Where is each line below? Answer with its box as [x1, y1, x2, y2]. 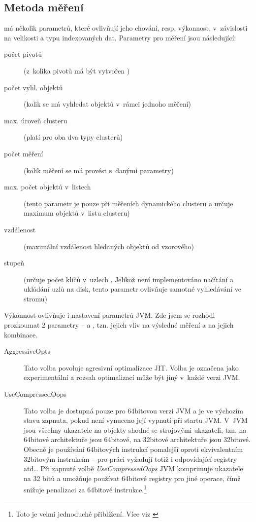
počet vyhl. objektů [4, 82, 63, 92]
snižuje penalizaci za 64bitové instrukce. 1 [24, 483, 147, 495]
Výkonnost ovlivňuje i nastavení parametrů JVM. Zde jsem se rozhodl [4, 310, 215, 320]
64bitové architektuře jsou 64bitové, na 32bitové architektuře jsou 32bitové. [24, 434, 251, 445]
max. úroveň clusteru [4, 115, 67, 125]
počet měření [4, 148, 43, 158]
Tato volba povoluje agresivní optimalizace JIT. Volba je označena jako [24, 362, 239, 373]
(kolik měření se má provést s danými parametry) [24, 165, 174, 175]
